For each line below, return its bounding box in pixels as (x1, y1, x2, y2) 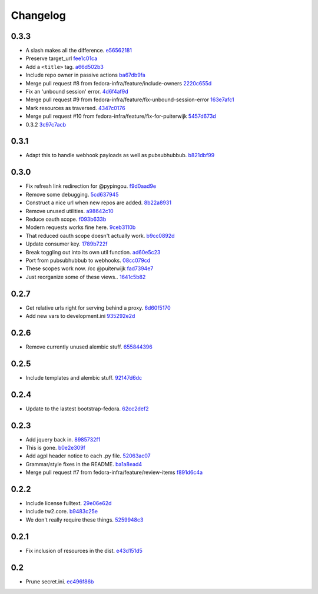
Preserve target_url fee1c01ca (25, 55, 98, 62)
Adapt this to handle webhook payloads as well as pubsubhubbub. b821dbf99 (25, 152, 215, 159)
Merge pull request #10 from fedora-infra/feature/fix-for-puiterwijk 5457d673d (25, 112, 216, 120)
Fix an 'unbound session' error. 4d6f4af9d (25, 88, 129, 95)
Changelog (11, 9, 66, 22)
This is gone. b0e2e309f (25, 444, 85, 451)
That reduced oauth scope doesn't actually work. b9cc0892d (25, 232, 175, 239)
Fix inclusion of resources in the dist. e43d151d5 (25, 547, 143, 554)
